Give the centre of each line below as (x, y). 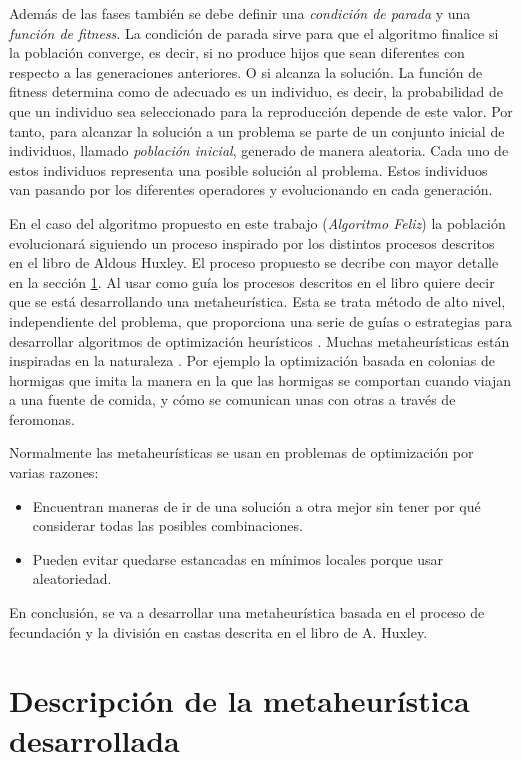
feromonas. (42, 418)
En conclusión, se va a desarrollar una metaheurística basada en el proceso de (247, 612)
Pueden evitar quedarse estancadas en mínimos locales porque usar (238, 558)
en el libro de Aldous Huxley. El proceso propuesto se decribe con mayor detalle (254, 262)
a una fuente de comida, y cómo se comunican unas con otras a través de (232, 399)
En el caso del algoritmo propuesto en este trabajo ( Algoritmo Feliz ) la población (257, 222)
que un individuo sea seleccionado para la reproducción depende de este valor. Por (261, 110)
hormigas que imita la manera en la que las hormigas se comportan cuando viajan (260, 379)
